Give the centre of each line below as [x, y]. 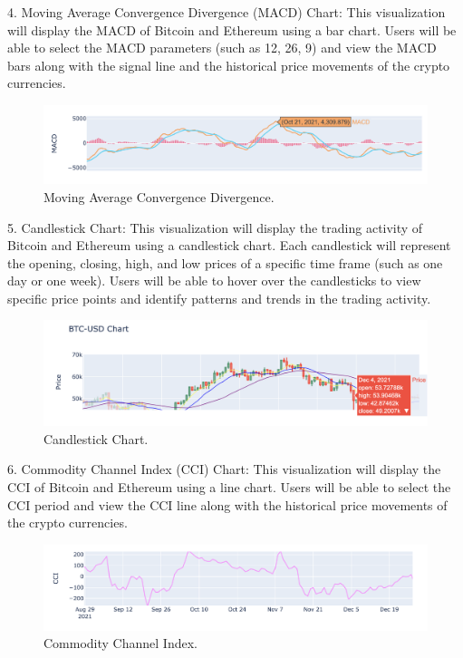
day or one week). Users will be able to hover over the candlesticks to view [214, 281]
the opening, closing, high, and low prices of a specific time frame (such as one [225, 262]
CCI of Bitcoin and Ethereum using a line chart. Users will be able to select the [229, 487]
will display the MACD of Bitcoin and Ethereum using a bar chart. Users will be [232, 29]
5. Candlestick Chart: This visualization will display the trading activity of [215, 227]
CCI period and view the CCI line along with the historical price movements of [227, 504]
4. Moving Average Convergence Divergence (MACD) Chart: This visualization [227, 12]
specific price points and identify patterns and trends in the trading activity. [219, 298]
